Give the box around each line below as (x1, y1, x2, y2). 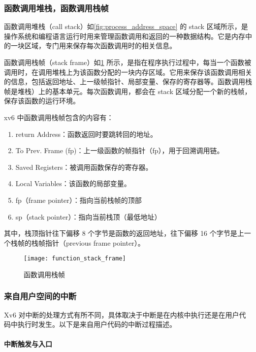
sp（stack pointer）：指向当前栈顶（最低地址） (15, 211, 161, 222)
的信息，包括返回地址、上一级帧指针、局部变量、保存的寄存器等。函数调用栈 (4, 76, 252, 87)
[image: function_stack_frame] (24, 255, 126, 262)
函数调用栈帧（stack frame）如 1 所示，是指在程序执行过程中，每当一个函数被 (4, 57, 252, 67)
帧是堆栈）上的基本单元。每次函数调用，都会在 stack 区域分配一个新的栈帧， (4, 86, 252, 96)
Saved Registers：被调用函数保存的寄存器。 (15, 161, 153, 172)
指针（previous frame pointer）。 (45, 237, 145, 248)
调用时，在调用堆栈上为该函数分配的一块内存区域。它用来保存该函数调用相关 (4, 66, 252, 77)
